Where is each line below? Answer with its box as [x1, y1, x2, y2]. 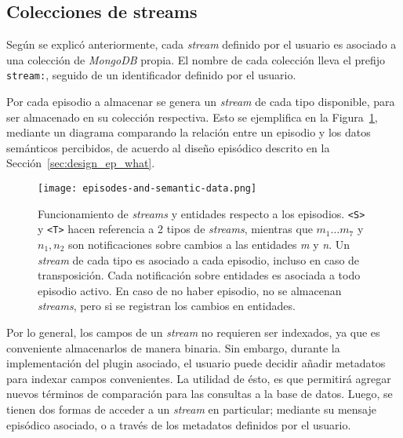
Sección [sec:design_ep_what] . [6, 155, 155, 171]
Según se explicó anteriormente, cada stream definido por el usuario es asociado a [6, 36, 397, 53]
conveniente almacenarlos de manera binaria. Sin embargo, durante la [6, 339, 340, 356]
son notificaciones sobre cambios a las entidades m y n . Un [68, 235, 350, 252]
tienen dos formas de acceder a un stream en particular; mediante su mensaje [6, 400, 377, 417]
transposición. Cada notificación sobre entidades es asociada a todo [38, 267, 361, 283]
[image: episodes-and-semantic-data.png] [38, 183, 257, 195]
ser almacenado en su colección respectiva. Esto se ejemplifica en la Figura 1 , [6, 108, 378, 125]
